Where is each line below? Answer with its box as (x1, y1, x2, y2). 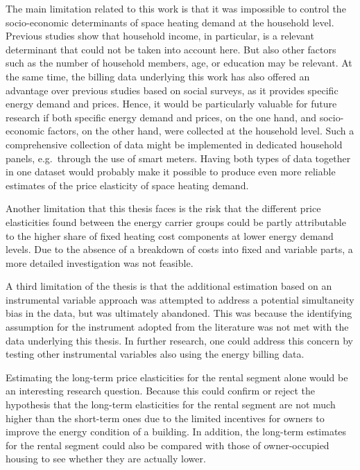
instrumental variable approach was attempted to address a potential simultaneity (6, 292, 354, 306)
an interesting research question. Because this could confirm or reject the (6, 383, 316, 398)
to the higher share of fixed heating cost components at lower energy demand (6, 228, 334, 243)
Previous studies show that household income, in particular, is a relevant (6, 28, 314, 43)
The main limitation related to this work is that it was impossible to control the (6, 1, 346, 15)
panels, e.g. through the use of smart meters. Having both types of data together (6, 150, 351, 165)
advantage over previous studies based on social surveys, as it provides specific (6, 82, 338, 97)
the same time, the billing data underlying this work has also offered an (6, 69, 310, 83)
